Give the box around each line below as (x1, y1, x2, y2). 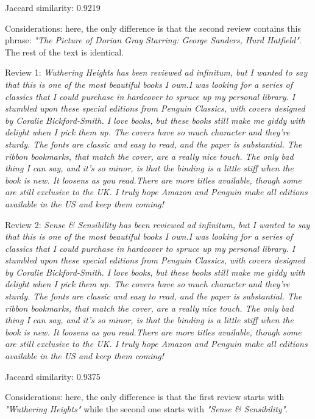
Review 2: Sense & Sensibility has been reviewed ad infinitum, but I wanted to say (5, 218, 310, 231)
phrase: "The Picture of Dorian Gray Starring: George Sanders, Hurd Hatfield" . (5, 34, 302, 46)
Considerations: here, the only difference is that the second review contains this (5, 21, 301, 34)
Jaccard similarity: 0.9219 (5, 1, 101, 13)
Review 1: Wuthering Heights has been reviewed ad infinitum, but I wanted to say (5, 66, 308, 79)
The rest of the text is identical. (5, 45, 124, 58)
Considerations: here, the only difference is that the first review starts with (5, 390, 285, 403)
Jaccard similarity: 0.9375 (5, 370, 101, 382)
